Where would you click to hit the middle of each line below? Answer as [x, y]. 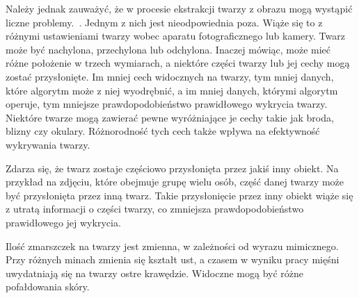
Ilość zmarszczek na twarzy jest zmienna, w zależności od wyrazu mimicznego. [172, 246]
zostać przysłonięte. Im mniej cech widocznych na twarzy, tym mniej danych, [170, 76]
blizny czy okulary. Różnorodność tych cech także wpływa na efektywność [163, 131]
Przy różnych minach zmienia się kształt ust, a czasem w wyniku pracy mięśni [173, 259]
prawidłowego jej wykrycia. [63, 222]
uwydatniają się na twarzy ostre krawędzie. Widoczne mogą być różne [155, 273]
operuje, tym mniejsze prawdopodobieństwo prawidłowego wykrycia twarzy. [167, 104]
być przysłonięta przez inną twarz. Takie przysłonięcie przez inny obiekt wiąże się [179, 195]
